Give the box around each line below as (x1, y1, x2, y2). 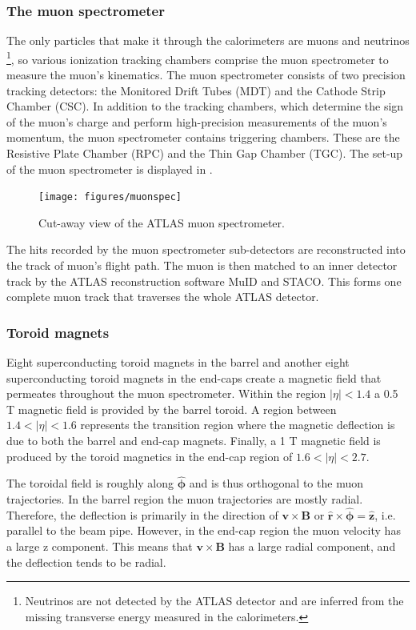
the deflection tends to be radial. (6, 553, 166, 570)
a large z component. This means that (6, 538, 193, 555)
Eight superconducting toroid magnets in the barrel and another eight (6, 354, 350, 371)
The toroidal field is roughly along (6, 475, 174, 492)
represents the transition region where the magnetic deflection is (80, 416, 395, 433)
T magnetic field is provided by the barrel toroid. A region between (6, 400, 337, 417)
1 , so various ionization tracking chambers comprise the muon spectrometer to (6, 48, 389, 67)
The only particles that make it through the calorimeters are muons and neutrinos (6, 32, 410, 49)
